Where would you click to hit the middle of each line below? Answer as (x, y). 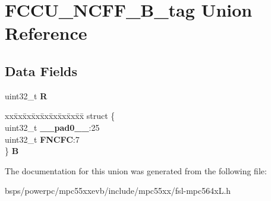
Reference (46, 33)
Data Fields (41, 70)
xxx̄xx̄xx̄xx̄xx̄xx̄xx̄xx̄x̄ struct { (60, 116)
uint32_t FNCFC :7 (42, 139)
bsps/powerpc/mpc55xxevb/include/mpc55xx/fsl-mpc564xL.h (118, 191)
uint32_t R (26, 95)
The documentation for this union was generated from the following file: (136, 170)
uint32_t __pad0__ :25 (52, 127)
